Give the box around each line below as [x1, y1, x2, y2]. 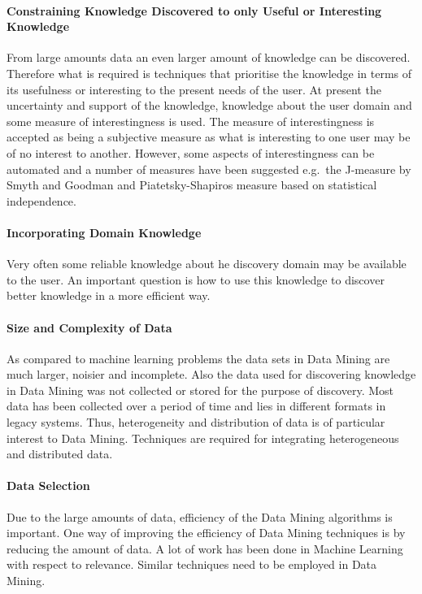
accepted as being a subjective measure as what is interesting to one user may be [7, 128, 411, 145]
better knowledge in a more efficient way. [7, 287, 211, 304]
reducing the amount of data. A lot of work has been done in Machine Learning [7, 540, 403, 557]
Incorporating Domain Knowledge [7, 223, 202, 241]
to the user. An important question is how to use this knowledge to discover [7, 271, 385, 288]
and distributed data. [7, 445, 113, 462]
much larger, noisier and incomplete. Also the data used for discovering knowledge [7, 366, 416, 383]
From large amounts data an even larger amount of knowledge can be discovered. [7, 49, 411, 66]
